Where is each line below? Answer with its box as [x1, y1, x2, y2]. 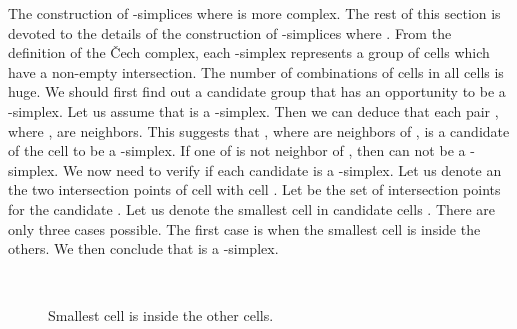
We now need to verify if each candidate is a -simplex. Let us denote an [62, 159, 502, 180]
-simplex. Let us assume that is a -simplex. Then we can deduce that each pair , [8, 100, 499, 121]
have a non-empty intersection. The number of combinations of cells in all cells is [8, 61, 504, 82]
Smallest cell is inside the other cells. [48, 305, 274, 326]
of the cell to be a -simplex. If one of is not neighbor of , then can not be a [8, 140, 466, 161]
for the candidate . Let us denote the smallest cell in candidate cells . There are [8, 198, 496, 219]
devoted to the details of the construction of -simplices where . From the [8, 22, 452, 43]
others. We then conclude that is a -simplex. [8, 238, 279, 259]
